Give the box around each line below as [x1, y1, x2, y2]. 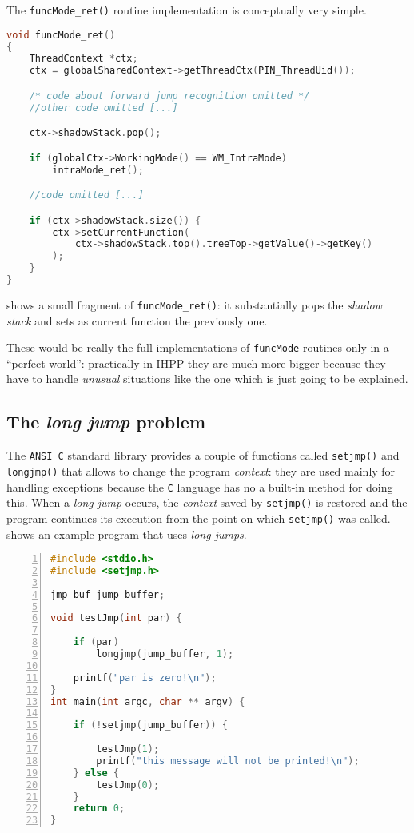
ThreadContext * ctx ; [29, 53, 138, 65]
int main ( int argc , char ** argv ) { [50, 695, 245, 707]
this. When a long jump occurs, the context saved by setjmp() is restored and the [6, 494, 408, 511]
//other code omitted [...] [29, 102, 178, 114]
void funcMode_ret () [6, 29, 116, 41]
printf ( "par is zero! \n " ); [73, 672, 217, 684]
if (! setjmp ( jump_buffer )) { [73, 719, 229, 731]
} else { [73, 767, 119, 779]
